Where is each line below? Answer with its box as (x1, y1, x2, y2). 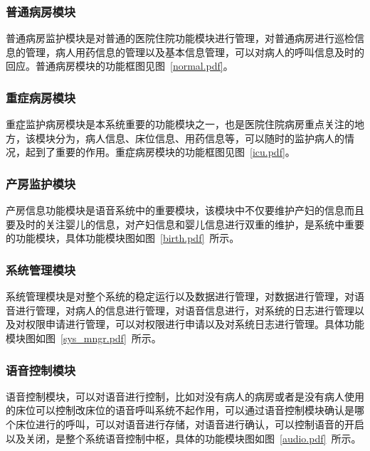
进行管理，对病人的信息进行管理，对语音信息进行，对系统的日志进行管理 (15, 302, 354, 317)
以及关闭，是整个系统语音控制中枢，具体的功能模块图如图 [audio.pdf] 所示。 (6, 430, 361, 445)
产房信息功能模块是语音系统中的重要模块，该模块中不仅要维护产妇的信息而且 (6, 203, 364, 218)
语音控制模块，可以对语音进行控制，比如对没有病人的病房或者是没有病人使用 (6, 388, 364, 403)
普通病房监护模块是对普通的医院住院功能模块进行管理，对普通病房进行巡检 (6, 31, 354, 46)
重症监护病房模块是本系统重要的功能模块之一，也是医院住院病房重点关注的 (6, 117, 354, 132)
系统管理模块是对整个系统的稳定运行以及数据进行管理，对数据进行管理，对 (6, 289, 354, 304)
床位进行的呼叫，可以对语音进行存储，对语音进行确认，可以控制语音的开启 (15, 417, 364, 431)
